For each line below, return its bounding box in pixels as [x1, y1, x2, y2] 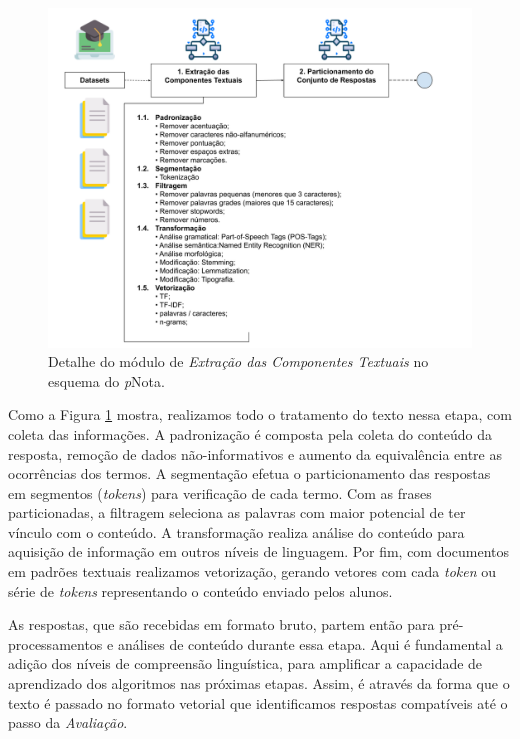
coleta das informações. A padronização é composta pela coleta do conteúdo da [8, 423, 493, 444]
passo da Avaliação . [8, 712, 128, 733]
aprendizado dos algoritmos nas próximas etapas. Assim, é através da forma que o [8, 673, 510, 694]
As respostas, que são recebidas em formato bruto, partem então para [8, 614, 435, 635]
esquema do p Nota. [48, 370, 165, 391]
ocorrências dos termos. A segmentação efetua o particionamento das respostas [8, 463, 491, 484]
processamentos [8, 633, 103, 654]
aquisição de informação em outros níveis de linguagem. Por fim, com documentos [8, 541, 510, 562]
